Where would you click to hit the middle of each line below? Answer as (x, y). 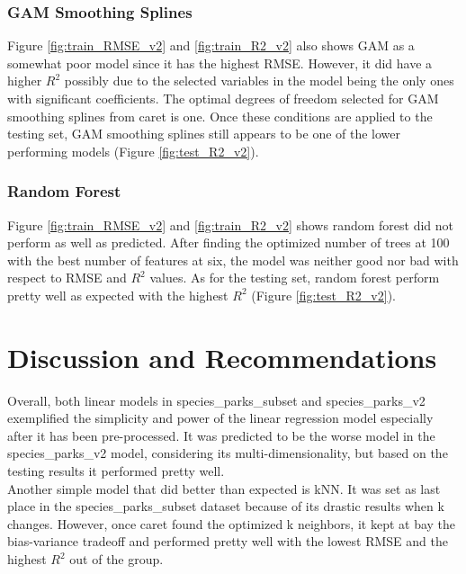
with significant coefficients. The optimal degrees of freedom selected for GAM (223, 98)
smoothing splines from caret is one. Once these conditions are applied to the (220, 116)
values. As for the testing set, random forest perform (295, 278)
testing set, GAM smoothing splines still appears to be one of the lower (204, 134)
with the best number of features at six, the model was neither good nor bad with (233, 260)
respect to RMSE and (67, 278)
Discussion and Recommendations (222, 357)
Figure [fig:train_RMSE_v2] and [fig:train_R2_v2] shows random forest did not (230, 224)
